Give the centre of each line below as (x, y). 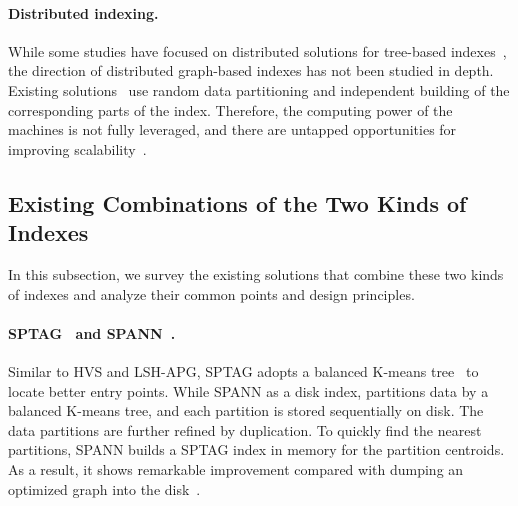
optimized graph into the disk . (104, 488)
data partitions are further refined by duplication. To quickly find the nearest (245, 429)
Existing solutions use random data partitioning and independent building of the (259, 89)
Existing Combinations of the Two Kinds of (237, 202)
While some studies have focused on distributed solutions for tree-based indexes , (257, 50)
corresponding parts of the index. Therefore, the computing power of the (230, 109)
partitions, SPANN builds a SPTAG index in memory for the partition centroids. (256, 449)
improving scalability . (77, 148)
